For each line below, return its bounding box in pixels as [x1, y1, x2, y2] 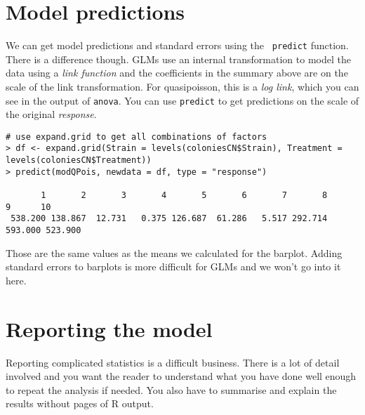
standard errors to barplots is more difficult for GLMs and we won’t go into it [6, 259, 341, 274]
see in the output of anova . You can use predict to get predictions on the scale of [6, 93, 359, 107]
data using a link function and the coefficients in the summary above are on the [6, 65, 348, 80]
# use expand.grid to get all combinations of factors [6, 131, 267, 142]
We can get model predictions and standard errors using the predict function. [6, 38, 349, 53]
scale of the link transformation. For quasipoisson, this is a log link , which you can [6, 79, 359, 93]
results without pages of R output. [6, 396, 154, 411]
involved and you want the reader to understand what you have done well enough [6, 369, 357, 383]
